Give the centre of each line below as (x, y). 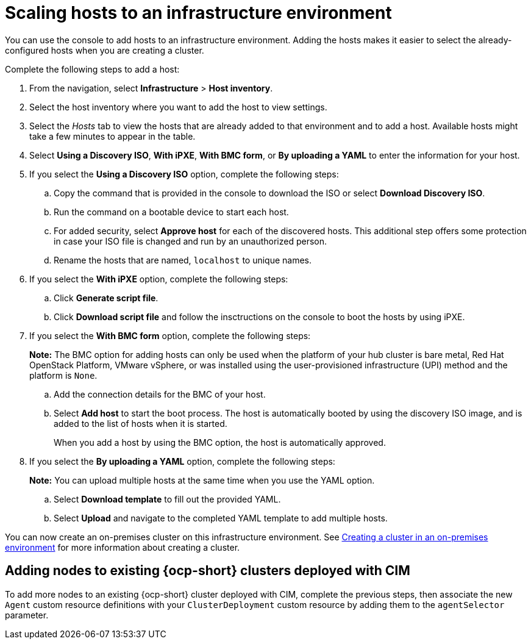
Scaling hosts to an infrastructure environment (198, 13)
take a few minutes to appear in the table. (112, 136)
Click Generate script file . (106, 298)
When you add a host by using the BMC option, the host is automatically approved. (220, 442)
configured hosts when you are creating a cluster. (105, 50)
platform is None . (63, 375)
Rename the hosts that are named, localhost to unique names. (183, 260)
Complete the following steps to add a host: (92, 69)
